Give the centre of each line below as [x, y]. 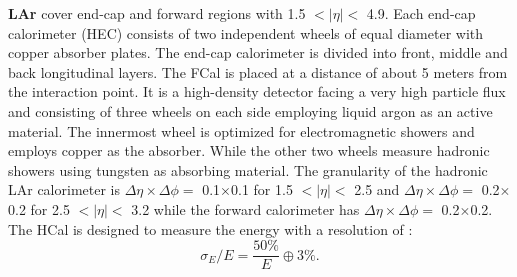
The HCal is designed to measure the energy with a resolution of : [210, 228]
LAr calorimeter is [64, 189]
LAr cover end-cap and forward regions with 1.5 [157, 13]
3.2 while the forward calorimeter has [245, 208]
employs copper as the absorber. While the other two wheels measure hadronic [249, 150]
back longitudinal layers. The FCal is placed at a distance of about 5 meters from [258, 71]
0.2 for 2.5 [39, 208]
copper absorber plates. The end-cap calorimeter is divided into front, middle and [258, 52]
